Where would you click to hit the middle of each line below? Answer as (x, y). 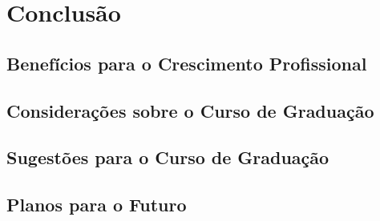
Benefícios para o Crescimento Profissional (187, 63)
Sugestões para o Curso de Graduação (168, 157)
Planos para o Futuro (97, 205)
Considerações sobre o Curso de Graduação (190, 110)
